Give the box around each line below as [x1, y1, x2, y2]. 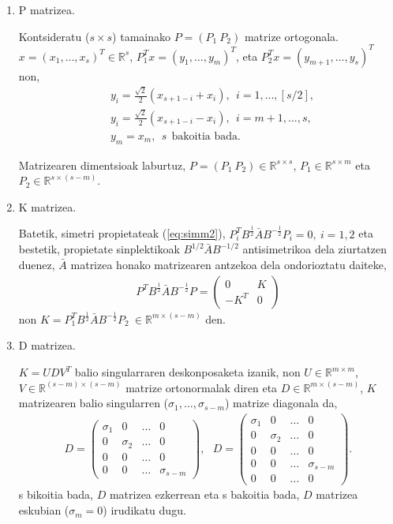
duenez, [18, 256, 55, 272]
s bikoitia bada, [18, 486, 94, 503]
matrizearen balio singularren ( [18, 395, 169, 411]
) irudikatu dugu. [103, 502, 186, 518]
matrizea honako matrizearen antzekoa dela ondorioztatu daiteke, [70, 256, 387, 272]
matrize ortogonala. [244, 28, 339, 44]
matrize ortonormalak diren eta [125, 379, 278, 395]
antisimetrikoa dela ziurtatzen [242, 241, 387, 257]
